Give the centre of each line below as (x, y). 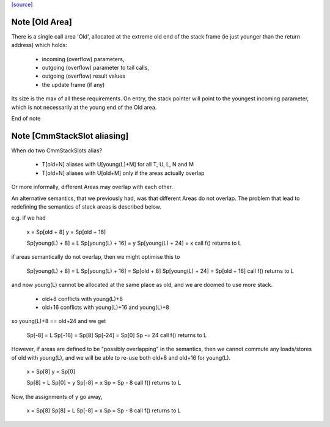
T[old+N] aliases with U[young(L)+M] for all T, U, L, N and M (118, 165)
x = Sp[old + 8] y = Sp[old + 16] (66, 232)
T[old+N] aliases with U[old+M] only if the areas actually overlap (123, 173)
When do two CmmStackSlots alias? (57, 150)
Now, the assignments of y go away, (57, 396)
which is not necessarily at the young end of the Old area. (84, 107)
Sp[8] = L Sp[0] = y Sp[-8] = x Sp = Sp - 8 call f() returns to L (104, 383)
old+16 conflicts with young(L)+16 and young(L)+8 (105, 307)
